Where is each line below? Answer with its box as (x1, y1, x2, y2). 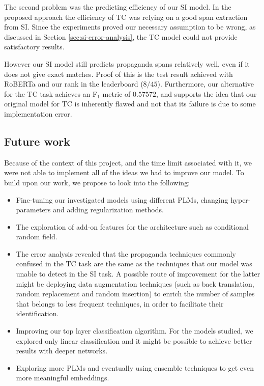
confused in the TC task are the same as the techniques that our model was (16, 258, 252, 269)
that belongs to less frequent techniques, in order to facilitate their (16, 298, 224, 309)
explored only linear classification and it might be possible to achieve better (16, 335, 252, 346)
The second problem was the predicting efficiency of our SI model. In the (4, 2, 231, 12)
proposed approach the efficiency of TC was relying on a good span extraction (4, 11, 248, 22)
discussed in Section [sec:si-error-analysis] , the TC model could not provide (4, 31, 238, 42)
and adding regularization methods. (53, 204, 164, 215)
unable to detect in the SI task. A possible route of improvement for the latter (16, 268, 260, 279)
